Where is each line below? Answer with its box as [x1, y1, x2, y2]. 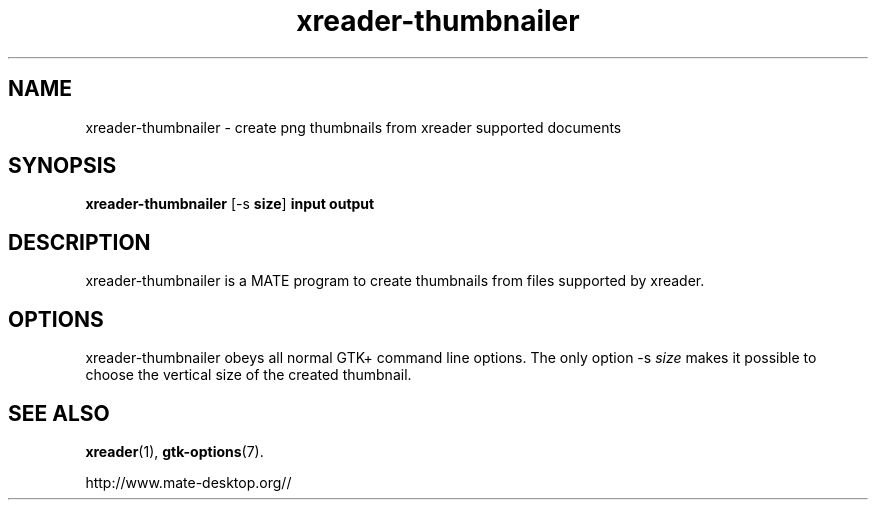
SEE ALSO [8, 400, 110, 426]
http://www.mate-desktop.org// [85, 473, 292, 491]
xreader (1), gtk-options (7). [85, 442, 264, 460]
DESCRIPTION [8, 229, 151, 255]
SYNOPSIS [8, 153, 117, 179]
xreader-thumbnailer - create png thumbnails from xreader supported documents [85, 118, 622, 136]
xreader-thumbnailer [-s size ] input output [85, 195, 375, 213]
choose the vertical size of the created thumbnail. [85, 366, 412, 384]
